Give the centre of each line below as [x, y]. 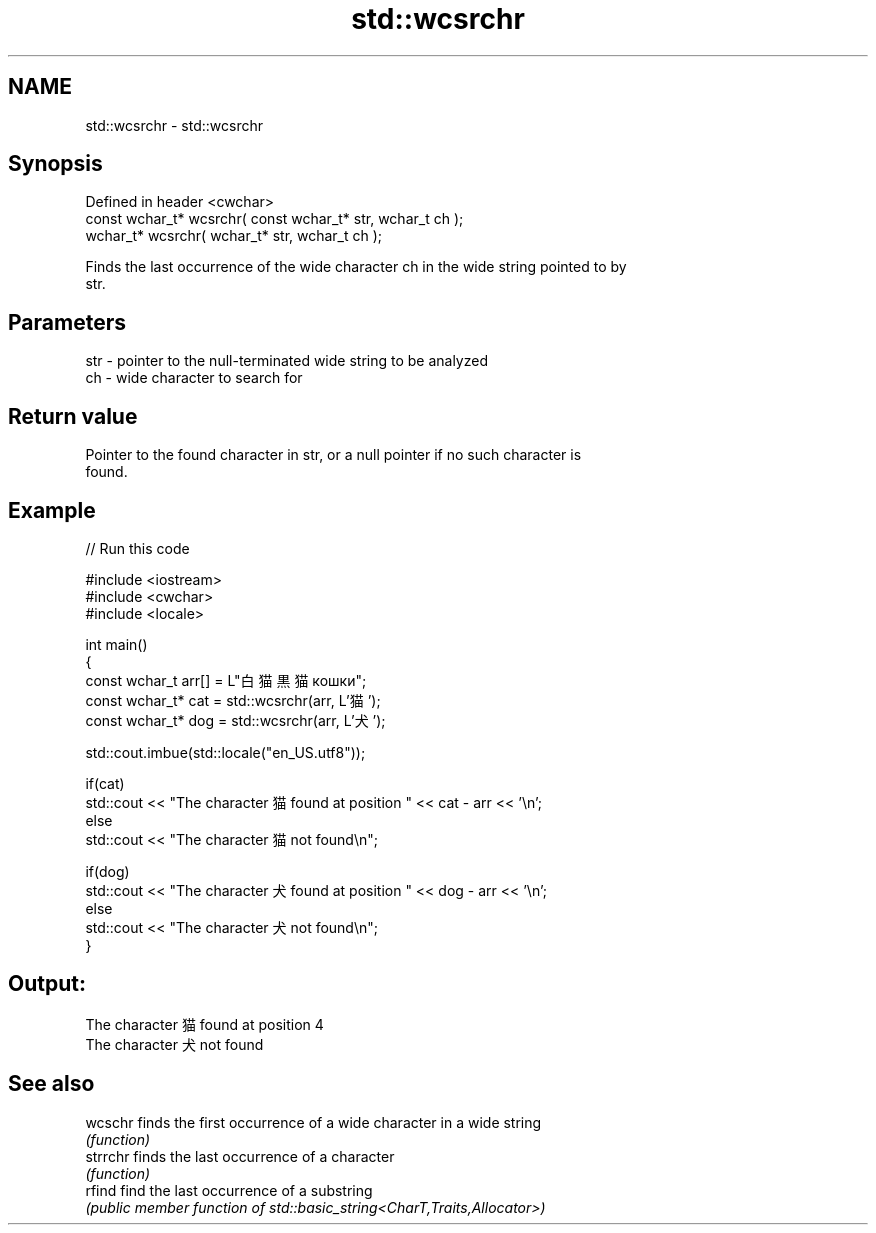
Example [52, 510]
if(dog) [107, 871]
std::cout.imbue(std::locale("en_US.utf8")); [225, 752]
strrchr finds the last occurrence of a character [240, 1156]
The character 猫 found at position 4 [204, 1024]
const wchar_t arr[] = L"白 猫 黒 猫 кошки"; [226, 680]
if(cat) [105, 783]
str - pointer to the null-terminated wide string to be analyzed [286, 361]
